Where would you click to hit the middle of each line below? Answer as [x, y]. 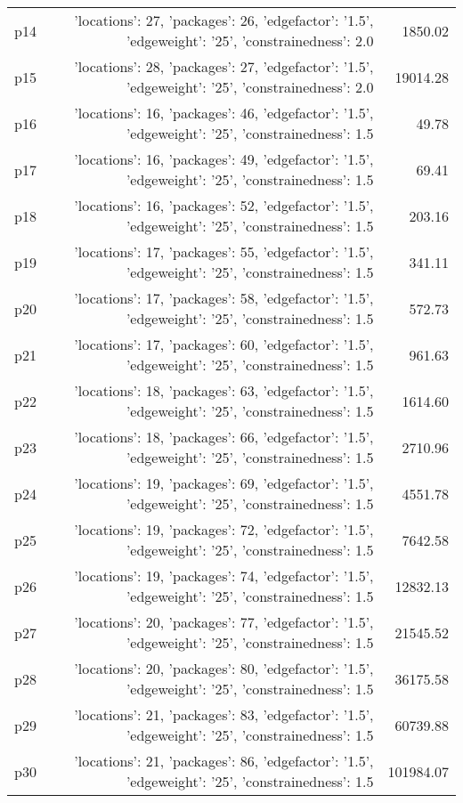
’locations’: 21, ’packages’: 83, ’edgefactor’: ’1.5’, [224, 714]
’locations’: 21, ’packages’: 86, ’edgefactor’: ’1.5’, [224, 761]
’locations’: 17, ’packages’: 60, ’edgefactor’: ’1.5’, [224, 344]
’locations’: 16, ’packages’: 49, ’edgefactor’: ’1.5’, [224, 159]
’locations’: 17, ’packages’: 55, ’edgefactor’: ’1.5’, [224, 251]
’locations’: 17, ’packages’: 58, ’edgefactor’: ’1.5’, [224, 298]
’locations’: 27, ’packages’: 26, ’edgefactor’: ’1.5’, [224, 20]
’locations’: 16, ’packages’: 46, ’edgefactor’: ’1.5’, [224, 113]
